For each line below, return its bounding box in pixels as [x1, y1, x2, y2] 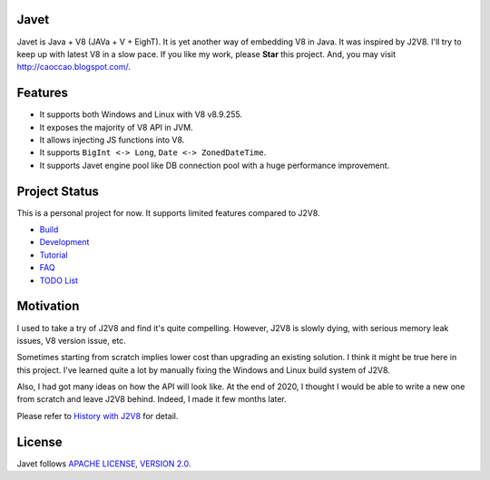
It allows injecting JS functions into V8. [39, 134, 185, 145]
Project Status [16, 183, 100, 199]
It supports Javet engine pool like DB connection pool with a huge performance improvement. [39, 160, 390, 171]
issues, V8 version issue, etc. [16, 335, 126, 346]
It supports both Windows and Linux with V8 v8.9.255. [39, 109, 242, 120]
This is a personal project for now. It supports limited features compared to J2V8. [16, 207, 321, 218]
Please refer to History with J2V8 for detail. [16, 410, 179, 421]
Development [39, 237, 90, 248]
